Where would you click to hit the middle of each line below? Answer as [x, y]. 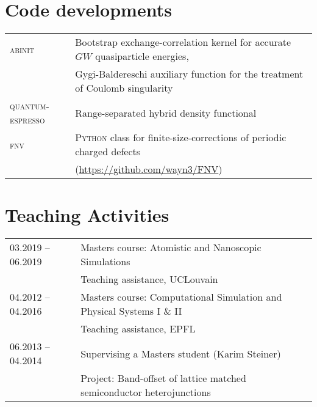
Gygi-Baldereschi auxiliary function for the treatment [189, 74]
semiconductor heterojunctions [146, 392]
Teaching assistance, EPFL [138, 329]
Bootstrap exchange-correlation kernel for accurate [183, 42]
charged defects [108, 152]
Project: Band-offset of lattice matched [163, 378]
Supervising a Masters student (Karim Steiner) [181, 353]
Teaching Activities [87, 215]
